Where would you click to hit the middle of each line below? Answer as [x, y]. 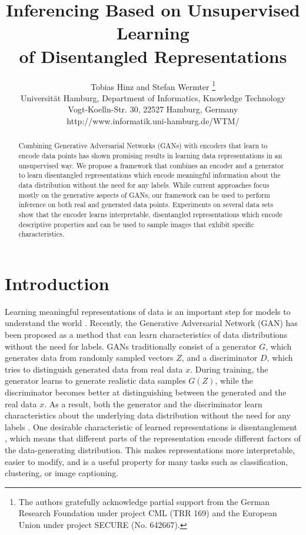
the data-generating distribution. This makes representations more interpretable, [150, 449]
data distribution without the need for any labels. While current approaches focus [144, 185]
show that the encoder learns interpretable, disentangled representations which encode [150, 214]
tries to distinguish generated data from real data [94, 369]
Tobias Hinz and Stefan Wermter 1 [153, 85]
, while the [234, 381]
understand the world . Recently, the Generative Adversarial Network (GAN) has [151, 323]
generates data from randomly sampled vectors [89, 358]
